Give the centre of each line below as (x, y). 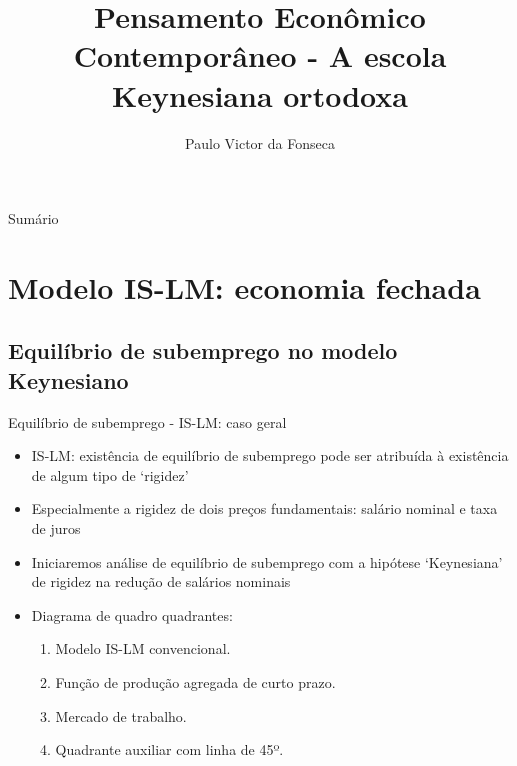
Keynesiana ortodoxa (260, 94)
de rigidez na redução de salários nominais (161, 581)
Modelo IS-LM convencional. (143, 648)
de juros (56, 528)
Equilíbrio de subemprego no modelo (203, 350)
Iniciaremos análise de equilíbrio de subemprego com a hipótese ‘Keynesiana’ (267, 561)
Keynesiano (68, 379)
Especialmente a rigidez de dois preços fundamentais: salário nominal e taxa (264, 508)
